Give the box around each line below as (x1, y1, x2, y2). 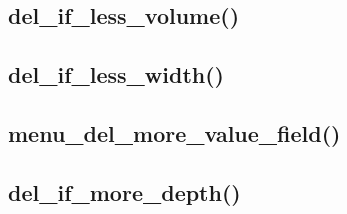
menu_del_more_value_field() (8, 117, 341, 148)
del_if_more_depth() (8, 176, 241, 207)
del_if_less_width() (8, 59, 224, 90)
